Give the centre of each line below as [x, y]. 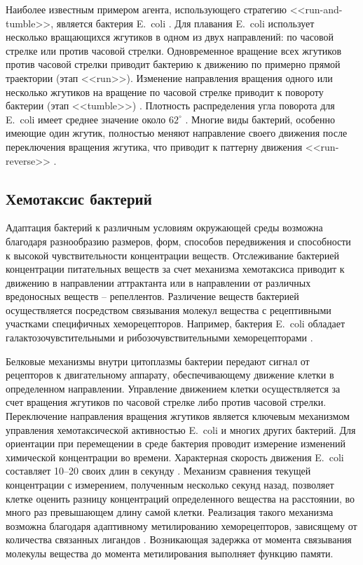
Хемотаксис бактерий [79, 198]
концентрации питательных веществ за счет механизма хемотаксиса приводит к [175, 269]
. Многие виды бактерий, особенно [260, 119]
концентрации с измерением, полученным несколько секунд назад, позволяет [170, 485]
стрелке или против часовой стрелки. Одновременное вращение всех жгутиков [174, 50]
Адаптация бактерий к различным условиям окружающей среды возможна [164, 227]
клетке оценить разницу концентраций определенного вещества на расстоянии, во [180, 498]
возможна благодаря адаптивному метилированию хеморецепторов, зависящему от [181, 525]
